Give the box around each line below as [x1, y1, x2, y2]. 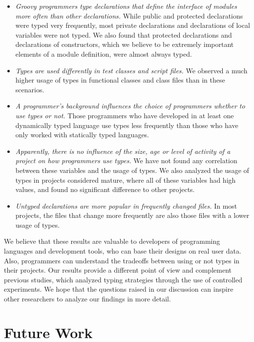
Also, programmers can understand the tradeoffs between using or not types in [4, 255, 240, 265]
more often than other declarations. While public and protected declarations [15, 10, 243, 21]
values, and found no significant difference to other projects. [15, 184, 195, 194]
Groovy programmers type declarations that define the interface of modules [15, 1, 237, 11]
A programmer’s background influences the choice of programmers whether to [15, 101, 245, 111]
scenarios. [15, 84, 44, 94]
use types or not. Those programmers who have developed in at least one [15, 110, 234, 120]
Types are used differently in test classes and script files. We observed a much [15, 65, 248, 75]
